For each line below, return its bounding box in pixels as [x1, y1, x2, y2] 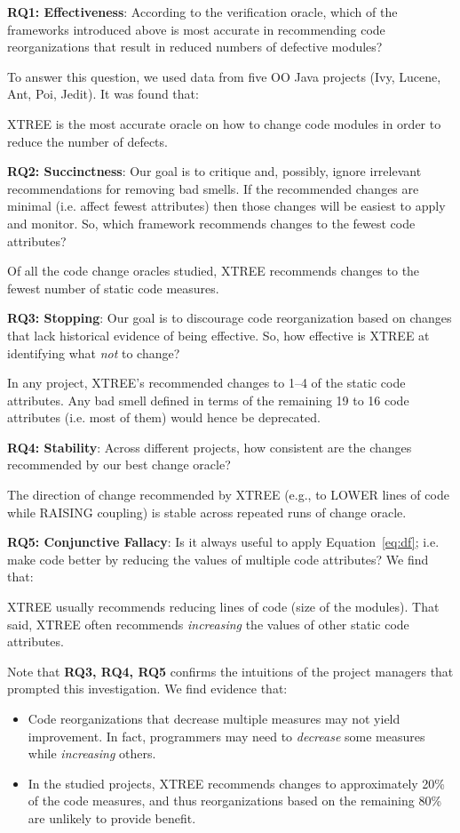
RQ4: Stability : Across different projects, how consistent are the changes [7, 437, 412, 456]
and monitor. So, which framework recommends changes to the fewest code [7, 213, 416, 232]
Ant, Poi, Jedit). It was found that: [7, 84, 199, 103]
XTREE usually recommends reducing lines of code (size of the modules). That [7, 597, 440, 616]
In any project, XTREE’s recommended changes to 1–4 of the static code [7, 373, 406, 392]
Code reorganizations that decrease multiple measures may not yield [28, 709, 401, 727]
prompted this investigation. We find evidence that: [7, 679, 288, 698]
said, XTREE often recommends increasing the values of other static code [7, 614, 409, 633]
